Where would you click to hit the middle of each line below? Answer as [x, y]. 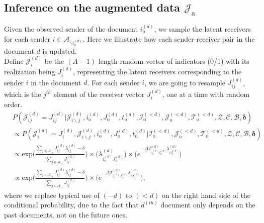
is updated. [60, 50]
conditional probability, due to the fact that [71, 205]
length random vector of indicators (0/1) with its [174, 61]
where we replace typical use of [52, 195]
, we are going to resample [185, 82]
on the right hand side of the [206, 195]
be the [54, 61]
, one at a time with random [206, 94]
